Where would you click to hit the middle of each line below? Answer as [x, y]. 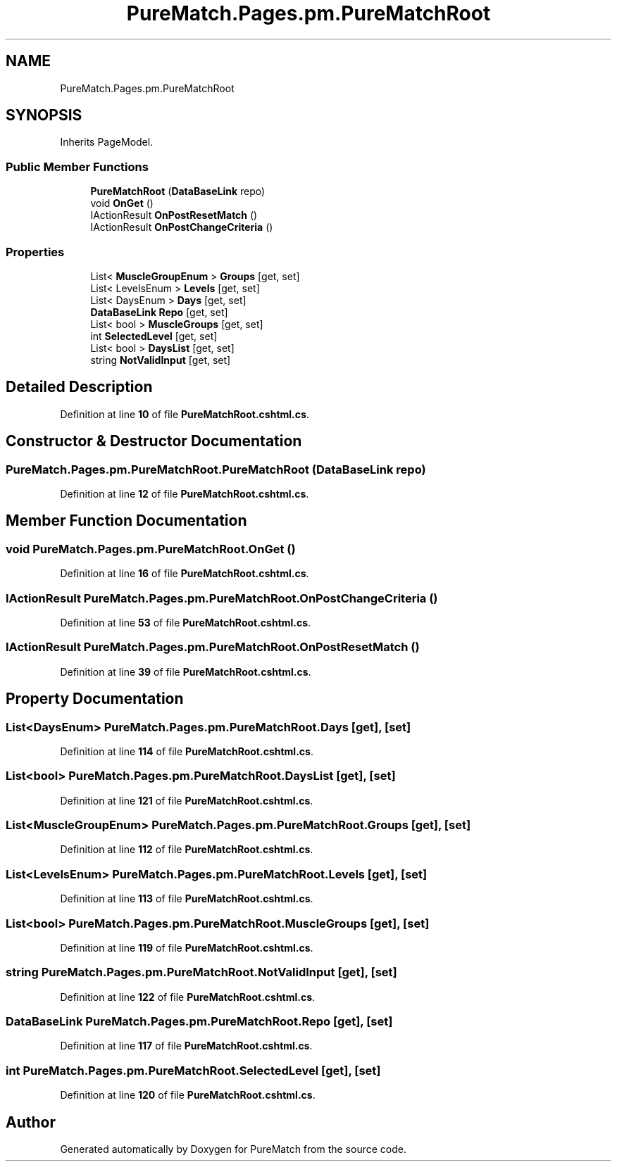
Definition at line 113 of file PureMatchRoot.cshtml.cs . [187, 899]
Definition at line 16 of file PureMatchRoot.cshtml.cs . [185, 574]
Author [31, 1122]
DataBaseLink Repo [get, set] [159, 312]
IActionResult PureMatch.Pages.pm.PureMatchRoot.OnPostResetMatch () [213, 647]
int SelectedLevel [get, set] [154, 336]
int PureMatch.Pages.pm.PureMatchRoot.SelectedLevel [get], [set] [193, 1070]
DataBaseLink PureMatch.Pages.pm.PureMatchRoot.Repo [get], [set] [199, 1022]
